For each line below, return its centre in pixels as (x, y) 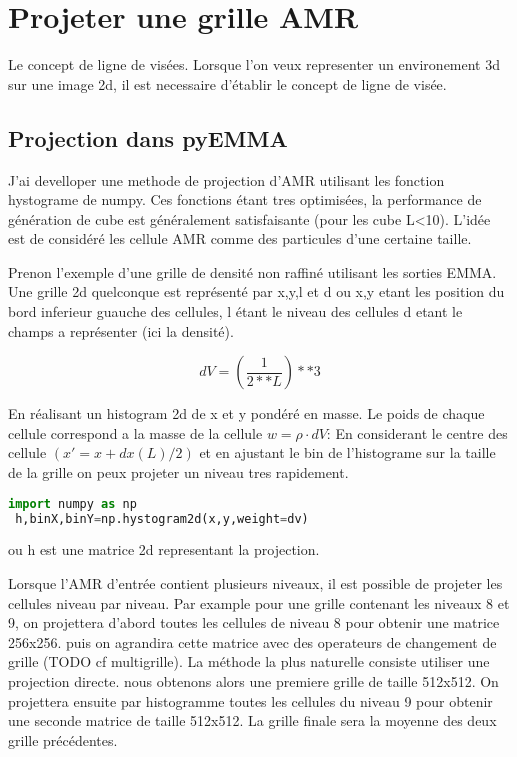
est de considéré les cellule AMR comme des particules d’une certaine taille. (240, 238)
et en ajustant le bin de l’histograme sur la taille (347, 452)
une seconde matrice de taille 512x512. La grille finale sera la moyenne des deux (252, 720)
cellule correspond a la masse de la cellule (135, 432)
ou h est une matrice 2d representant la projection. (164, 549)
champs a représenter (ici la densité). (121, 330)
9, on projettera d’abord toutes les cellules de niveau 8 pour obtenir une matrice (254, 622)
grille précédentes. (63, 739)
